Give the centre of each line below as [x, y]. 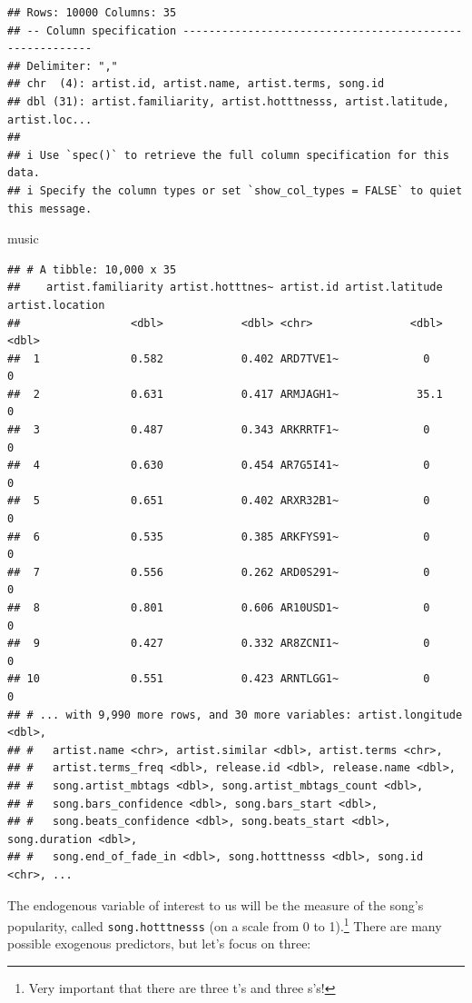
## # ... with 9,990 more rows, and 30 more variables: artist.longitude [235, 715]
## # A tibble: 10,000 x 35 [92, 269]
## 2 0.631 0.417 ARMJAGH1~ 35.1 [225, 394]
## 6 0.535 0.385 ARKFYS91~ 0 [219, 536]
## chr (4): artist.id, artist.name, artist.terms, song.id [196, 84]
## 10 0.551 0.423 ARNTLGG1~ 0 [219, 679]
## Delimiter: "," [63, 66]
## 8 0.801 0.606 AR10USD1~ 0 [219, 608]
